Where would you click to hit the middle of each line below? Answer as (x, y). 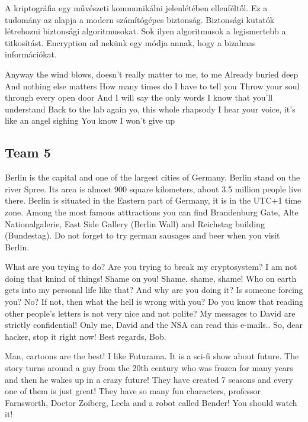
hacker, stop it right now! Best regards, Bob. (86, 336)
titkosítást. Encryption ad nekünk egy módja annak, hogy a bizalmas (130, 42)
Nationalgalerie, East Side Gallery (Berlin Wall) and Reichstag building (135, 223)
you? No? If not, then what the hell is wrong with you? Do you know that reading (154, 302)
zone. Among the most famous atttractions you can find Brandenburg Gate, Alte (152, 212)
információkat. (31, 54)
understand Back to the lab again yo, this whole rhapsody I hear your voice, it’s (150, 109)
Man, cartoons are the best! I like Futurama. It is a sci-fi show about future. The (152, 356)
